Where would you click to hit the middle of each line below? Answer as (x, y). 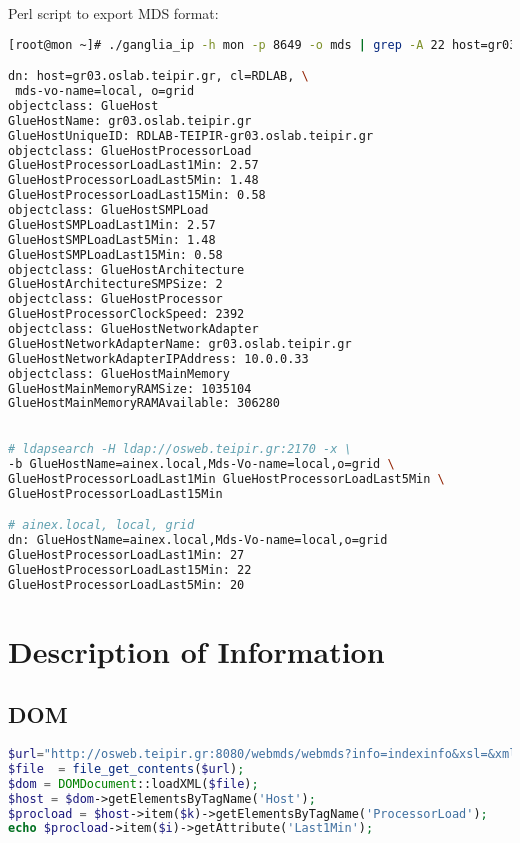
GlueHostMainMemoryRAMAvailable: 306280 (144, 403)
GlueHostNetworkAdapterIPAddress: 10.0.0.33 (158, 358)
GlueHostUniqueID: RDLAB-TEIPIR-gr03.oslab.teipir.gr (191, 135)
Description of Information (196, 650)
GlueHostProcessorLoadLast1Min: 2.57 (133, 165)
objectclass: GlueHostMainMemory (119, 373)
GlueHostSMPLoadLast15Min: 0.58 (115, 254)
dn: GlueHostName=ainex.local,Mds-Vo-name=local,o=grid (198, 539)
